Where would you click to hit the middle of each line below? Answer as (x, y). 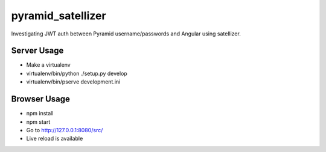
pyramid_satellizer (59, 16)
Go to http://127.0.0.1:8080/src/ (65, 130)
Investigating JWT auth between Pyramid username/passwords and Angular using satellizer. (126, 34)
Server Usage (37, 51)
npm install (40, 114)
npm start (38, 122)
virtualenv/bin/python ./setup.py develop (77, 73)
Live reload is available (55, 139)
